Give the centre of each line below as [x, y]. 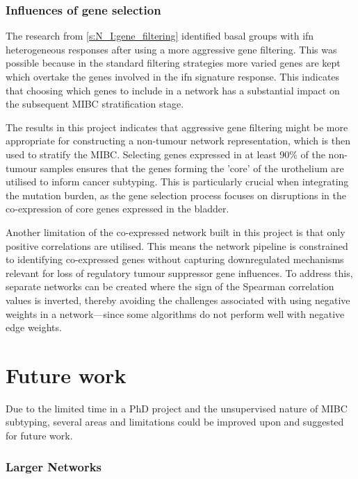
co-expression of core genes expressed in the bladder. [117, 209]
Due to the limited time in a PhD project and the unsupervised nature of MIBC [177, 408]
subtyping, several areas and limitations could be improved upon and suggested [175, 422]
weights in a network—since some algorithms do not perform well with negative [175, 313]
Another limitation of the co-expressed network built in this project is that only [176, 232]
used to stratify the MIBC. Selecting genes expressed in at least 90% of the [165, 154]
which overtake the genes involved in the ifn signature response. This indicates [173, 76]
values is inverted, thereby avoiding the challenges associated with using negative [178, 300]
